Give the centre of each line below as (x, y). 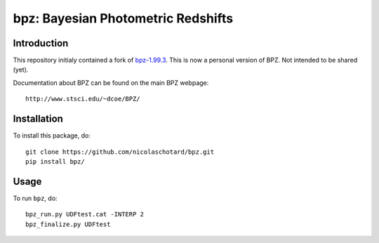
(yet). (21, 70)
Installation (38, 119)
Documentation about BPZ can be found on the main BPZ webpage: (111, 83)
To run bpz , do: (35, 198)
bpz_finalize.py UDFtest (68, 224)
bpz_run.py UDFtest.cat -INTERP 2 (85, 215)
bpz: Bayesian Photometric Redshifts (123, 18)
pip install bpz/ (55, 161)
